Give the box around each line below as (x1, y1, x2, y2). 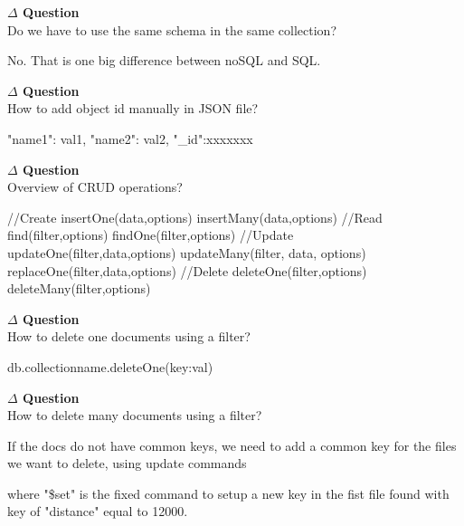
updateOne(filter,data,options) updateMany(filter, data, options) (7, 243, 366, 262)
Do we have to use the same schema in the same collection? (7, 20, 336, 39)
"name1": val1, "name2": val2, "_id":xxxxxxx (7, 129, 253, 148)
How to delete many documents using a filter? (7, 406, 262, 425)
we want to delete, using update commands (7, 454, 247, 473)
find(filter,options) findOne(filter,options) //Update (7, 225, 294, 244)
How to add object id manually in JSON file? (7, 99, 259, 118)
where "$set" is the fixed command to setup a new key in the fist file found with (7, 483, 450, 502)
